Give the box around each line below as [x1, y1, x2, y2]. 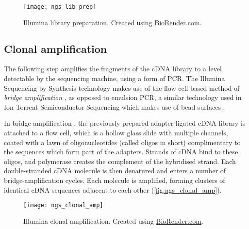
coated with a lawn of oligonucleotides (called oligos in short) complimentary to [4, 137, 241, 147]
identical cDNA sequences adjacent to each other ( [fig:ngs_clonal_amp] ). [4, 184, 222, 195]
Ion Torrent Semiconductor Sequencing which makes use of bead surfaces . [4, 101, 225, 112]
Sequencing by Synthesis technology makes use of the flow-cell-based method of [4, 82, 240, 93]
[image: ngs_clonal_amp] [23, 202, 103, 209]
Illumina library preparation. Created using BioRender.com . [23, 17, 202, 27]
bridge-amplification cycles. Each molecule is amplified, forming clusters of [4, 175, 225, 185]
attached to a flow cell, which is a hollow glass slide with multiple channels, [4, 128, 228, 138]
